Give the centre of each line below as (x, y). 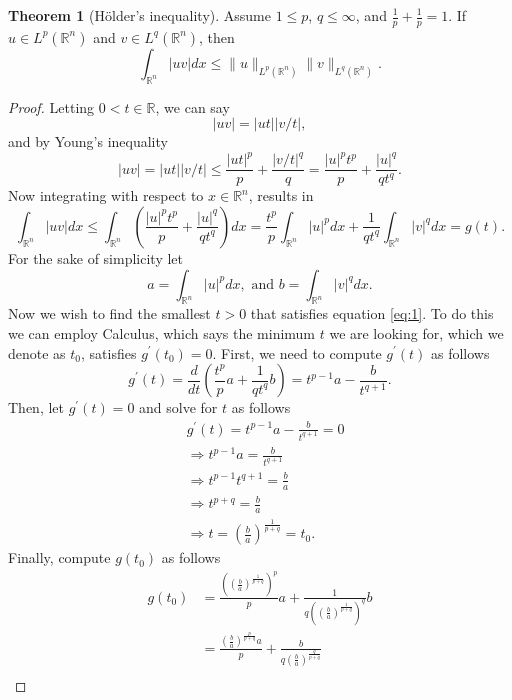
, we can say (192, 106)
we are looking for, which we (416, 332)
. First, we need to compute (297, 352)
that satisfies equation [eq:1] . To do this (372, 313)
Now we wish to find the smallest (109, 313)
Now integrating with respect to (106, 195)
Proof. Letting (51, 106)
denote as (37, 352)
